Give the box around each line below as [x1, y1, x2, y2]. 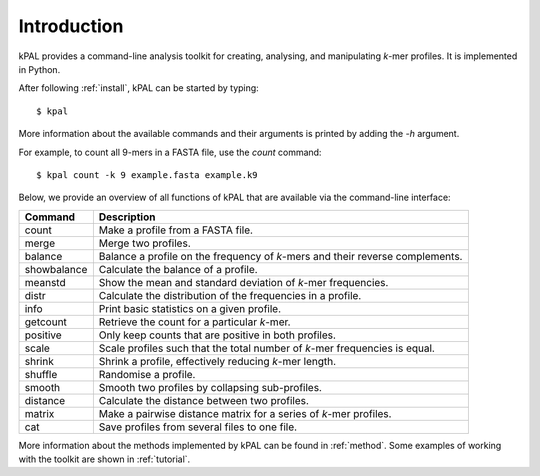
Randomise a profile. [98, 367, 196, 381]
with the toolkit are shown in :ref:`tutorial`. [18, 453, 191, 465]
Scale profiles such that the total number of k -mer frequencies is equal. [98, 341, 435, 355]
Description [98, 210, 156, 224]
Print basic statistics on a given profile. [98, 301, 282, 315]
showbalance [24, 262, 88, 276]
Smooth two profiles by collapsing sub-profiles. [98, 380, 322, 394]
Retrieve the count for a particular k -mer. [98, 315, 291, 329]
